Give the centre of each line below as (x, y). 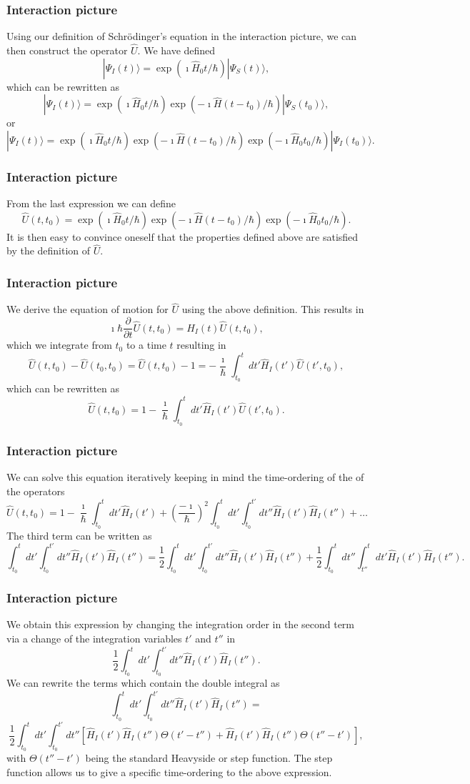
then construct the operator (67, 50)
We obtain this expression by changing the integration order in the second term (181, 624)
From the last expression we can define (91, 203)
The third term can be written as (79, 535)
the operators (36, 491)
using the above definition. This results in (273, 309)
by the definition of (49, 250)
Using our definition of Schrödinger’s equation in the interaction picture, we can (182, 36)
